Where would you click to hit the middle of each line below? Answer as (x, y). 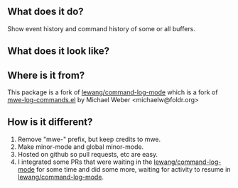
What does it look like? (59, 51)
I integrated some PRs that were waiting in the (85, 162)
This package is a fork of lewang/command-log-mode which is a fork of (113, 92)
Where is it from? (46, 75)
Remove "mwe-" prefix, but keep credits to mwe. (89, 139)
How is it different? (50, 122)
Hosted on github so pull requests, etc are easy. (88, 154)
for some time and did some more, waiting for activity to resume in (134, 169)
